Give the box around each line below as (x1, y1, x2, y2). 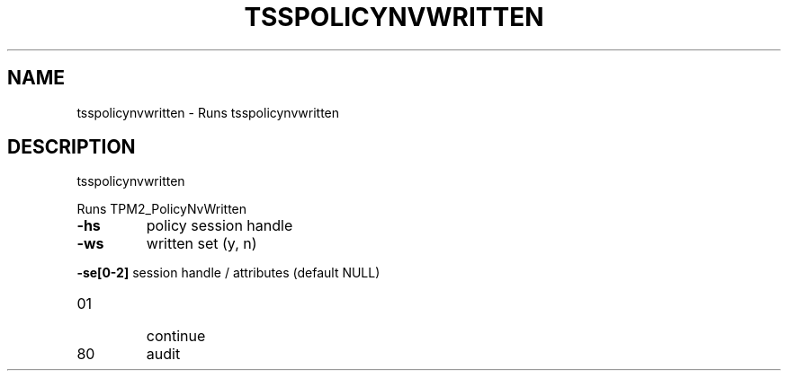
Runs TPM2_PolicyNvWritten (76, 201, 247, 217)
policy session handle (146, 216, 293, 235)
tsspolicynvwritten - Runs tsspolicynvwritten (76, 104, 340, 120)
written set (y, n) (146, 234, 257, 253)
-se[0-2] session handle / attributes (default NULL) (76, 265, 381, 281)
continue (146, 327, 206, 346)
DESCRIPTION (7, 136, 136, 159)
